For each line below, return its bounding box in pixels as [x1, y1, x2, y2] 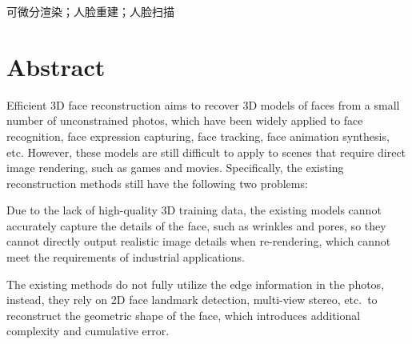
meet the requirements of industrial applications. [6, 249, 245, 266]
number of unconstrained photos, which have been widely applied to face [6, 112, 363, 129]
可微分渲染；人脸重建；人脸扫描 [6, 3, 174, 19]
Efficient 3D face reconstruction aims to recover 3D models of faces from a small [6, 96, 400, 113]
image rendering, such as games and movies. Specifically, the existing [6, 159, 344, 176]
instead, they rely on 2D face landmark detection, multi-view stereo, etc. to [6, 291, 378, 308]
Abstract [6, 50, 106, 82]
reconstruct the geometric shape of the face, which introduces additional [6, 306, 361, 323]
